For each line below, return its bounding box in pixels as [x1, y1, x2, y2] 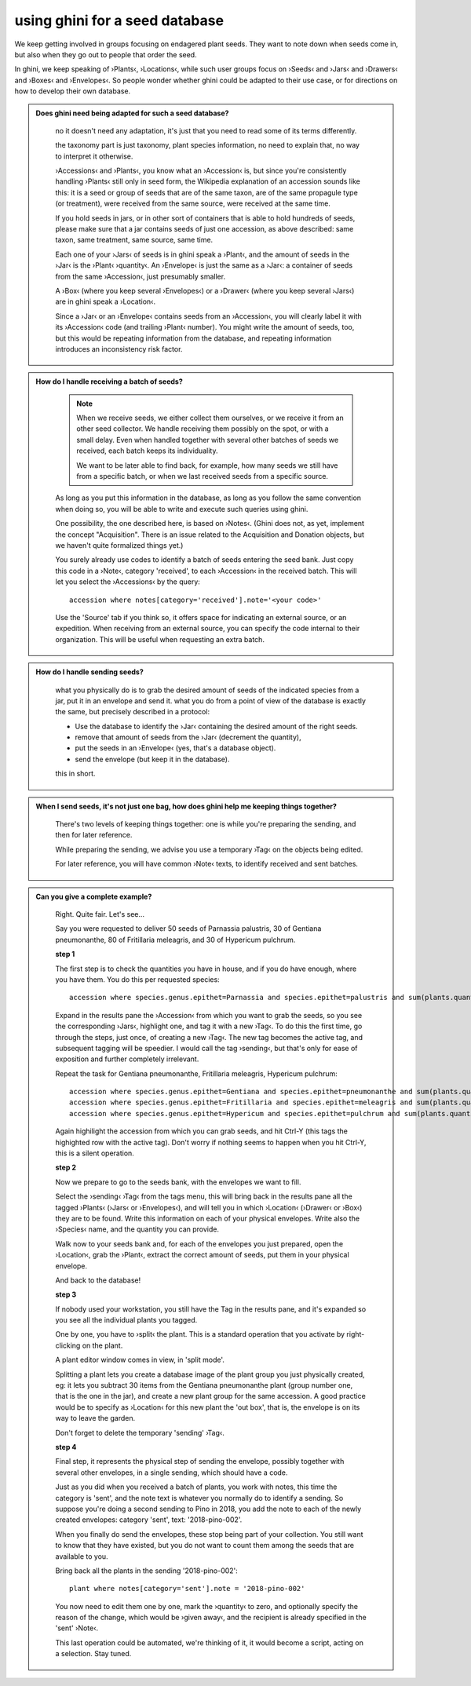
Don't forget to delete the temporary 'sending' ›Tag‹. [55, 1428, 225, 1437]
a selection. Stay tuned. [55, 1649, 132, 1659]
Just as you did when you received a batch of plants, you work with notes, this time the [55, 1482, 338, 1491]
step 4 [55, 1443, 77, 1451]
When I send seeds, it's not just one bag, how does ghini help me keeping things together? [35, 801, 338, 811]
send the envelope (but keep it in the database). [75, 754, 230, 764]
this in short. [55, 769, 96, 779]
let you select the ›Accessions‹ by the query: [55, 577, 200, 586]
